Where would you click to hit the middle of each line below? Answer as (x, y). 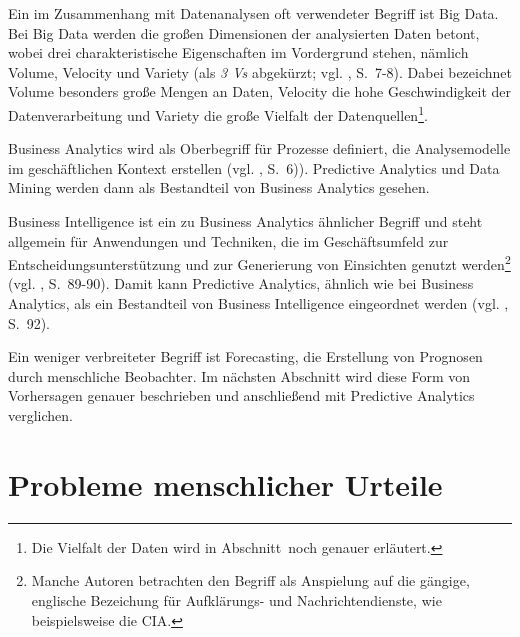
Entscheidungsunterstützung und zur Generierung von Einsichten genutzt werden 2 (259, 262)
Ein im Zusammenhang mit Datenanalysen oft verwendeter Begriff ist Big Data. (253, 13)
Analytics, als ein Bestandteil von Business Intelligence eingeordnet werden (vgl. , (258, 303)
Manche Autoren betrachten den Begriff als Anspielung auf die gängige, (250, 580)
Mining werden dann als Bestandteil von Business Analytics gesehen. (219, 187)
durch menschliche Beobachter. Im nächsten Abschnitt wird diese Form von (239, 375)
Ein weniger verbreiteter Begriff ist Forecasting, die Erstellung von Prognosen (245, 356)
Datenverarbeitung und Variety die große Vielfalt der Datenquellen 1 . (218, 113)
